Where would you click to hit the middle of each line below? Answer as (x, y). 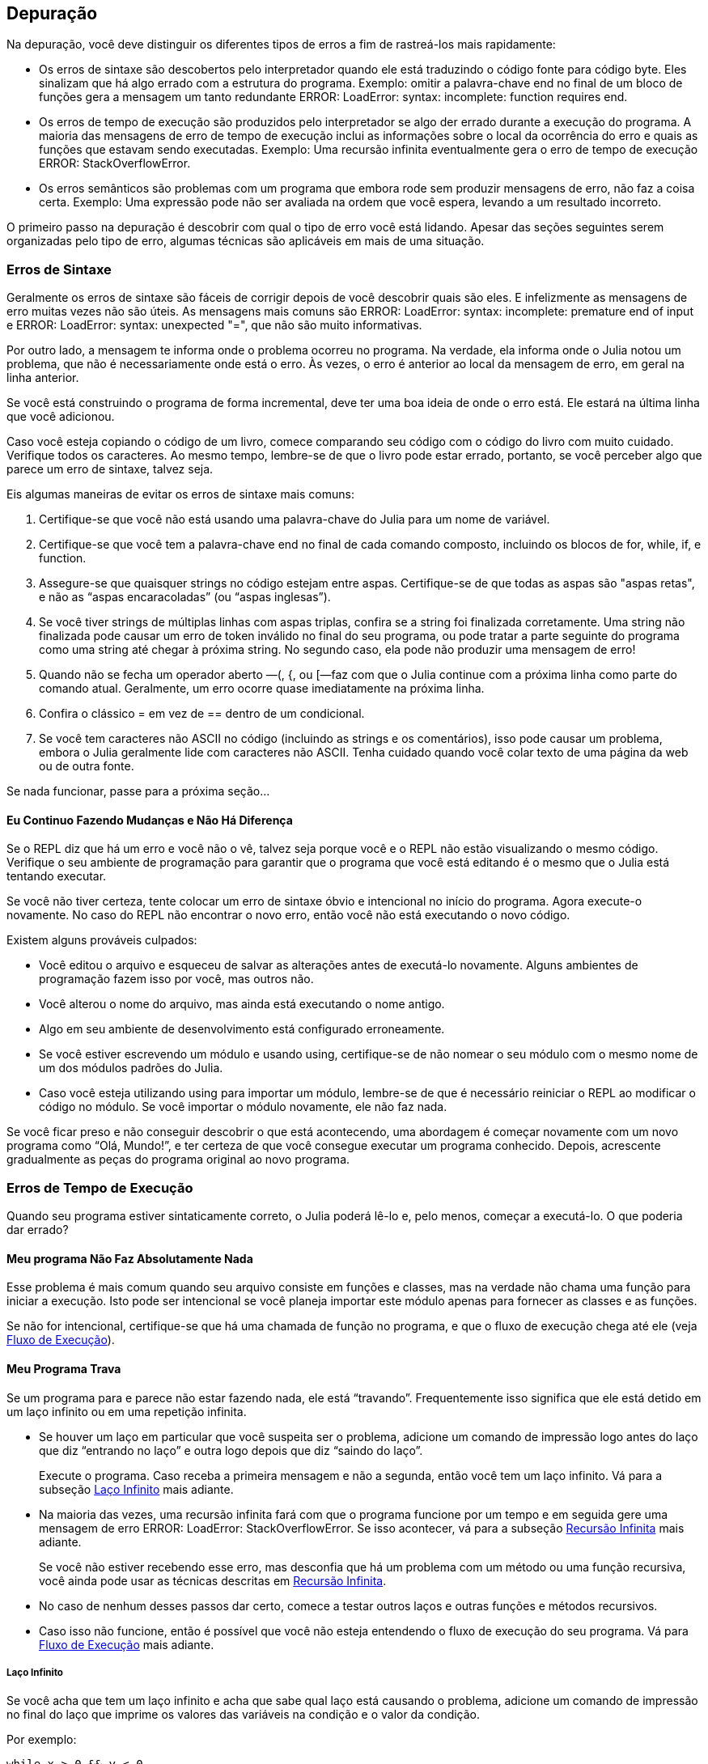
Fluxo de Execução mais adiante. (127, 1644)
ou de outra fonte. (87, 766)
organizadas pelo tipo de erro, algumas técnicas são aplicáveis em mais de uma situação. (246, 241)
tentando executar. (57, 876)
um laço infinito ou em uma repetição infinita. (127, 1411)
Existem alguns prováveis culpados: (102, 940)
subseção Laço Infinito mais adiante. (136, 1489)
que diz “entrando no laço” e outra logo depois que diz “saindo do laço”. (231, 1450)
